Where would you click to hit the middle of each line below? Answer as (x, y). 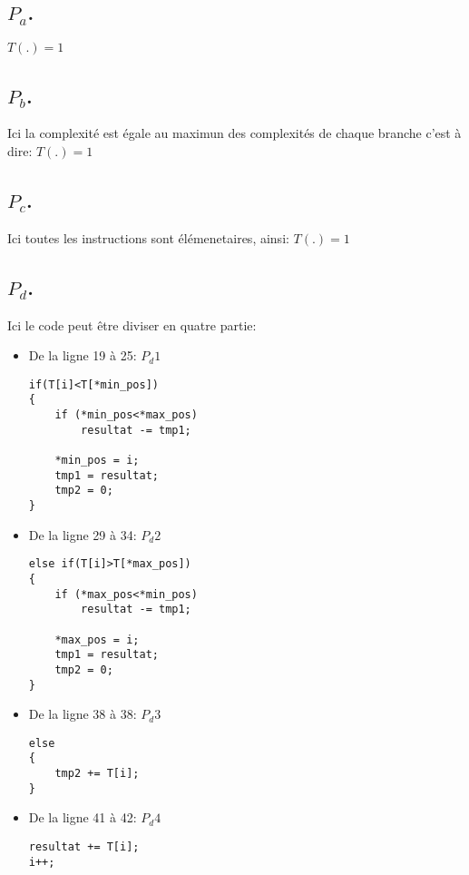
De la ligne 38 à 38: (83, 714)
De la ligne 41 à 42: (83, 817)
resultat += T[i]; (84, 847)
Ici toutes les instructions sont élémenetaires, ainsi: (148, 237)
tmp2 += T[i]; (97, 774)
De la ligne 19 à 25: (83, 355)
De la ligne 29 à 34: (83, 534)
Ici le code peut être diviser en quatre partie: (132, 324)
